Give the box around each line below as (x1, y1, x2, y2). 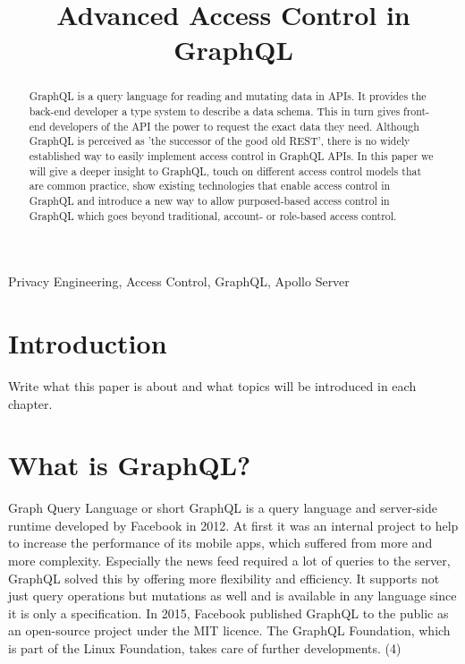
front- (403, 104, 430, 119)
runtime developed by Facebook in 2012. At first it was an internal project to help (8, 515, 459, 534)
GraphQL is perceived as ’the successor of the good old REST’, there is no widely (29, 133, 410, 149)
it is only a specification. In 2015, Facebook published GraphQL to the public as (8, 603, 449, 622)
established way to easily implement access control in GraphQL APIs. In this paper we (29, 148, 434, 163)
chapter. (8, 394, 53, 413)
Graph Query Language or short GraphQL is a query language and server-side (8, 498, 437, 517)
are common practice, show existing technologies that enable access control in (29, 178, 391, 193)
